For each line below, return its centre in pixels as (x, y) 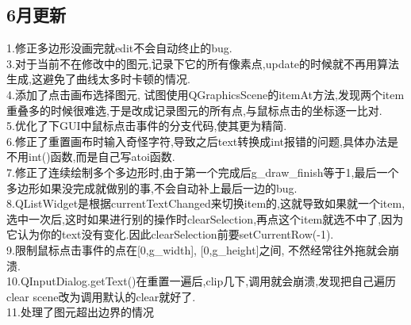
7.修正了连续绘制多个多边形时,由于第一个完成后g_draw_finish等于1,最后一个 (203, 172)
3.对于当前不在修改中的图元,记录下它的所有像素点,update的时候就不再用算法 (203, 63)
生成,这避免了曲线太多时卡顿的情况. (98, 79)
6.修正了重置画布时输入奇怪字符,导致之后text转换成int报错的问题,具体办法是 (202, 141)
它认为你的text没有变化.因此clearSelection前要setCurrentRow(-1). (170, 234)
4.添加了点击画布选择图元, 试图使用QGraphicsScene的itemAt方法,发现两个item (205, 94)
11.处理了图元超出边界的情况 (80, 312)
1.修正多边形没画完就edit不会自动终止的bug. (119, 48)
